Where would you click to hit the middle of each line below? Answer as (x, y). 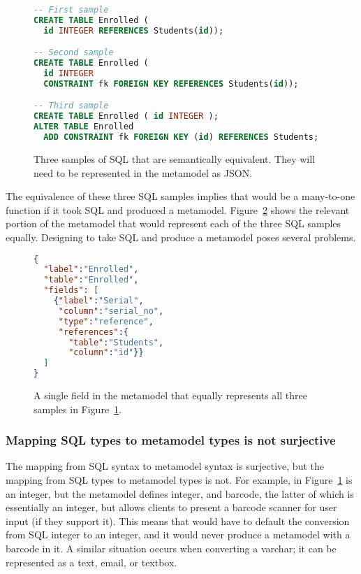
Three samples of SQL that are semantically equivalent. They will (174, 158)
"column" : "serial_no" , (111, 311)
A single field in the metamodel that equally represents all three (170, 395)
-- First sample (71, 10)
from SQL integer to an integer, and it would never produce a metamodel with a (178, 534)
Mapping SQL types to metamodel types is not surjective (171, 440)
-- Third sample (71, 106)
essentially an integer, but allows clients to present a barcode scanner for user (171, 507)
